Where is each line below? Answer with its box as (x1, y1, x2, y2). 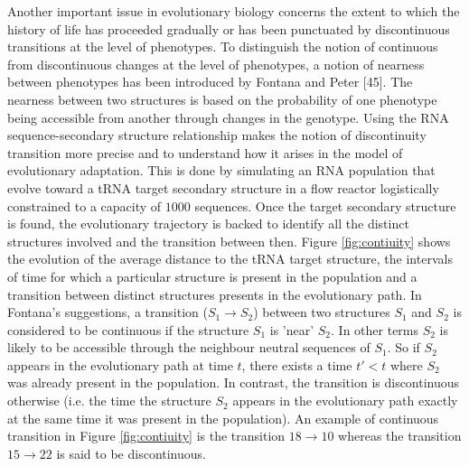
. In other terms (331, 320, 419, 339)
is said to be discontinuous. (56, 443, 206, 462)
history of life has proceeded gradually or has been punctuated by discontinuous (7, 19, 450, 38)
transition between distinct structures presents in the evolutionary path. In (7, 284, 422, 303)
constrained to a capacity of (7, 196, 162, 215)
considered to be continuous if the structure (7, 320, 249, 339)
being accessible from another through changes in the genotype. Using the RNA (7, 107, 449, 126)
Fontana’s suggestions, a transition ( (7, 303, 208, 322)
